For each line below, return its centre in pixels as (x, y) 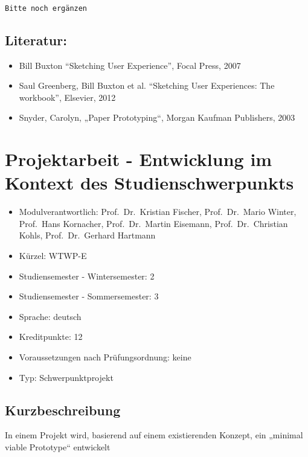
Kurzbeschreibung (63, 410)
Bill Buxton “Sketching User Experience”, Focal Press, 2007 (130, 65)
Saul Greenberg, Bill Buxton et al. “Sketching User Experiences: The (147, 85)
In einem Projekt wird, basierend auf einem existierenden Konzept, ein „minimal (154, 435)
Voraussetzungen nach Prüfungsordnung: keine (105, 356)
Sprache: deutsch (50, 316)
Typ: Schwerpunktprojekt (66, 377)
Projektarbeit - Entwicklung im (139, 159)
